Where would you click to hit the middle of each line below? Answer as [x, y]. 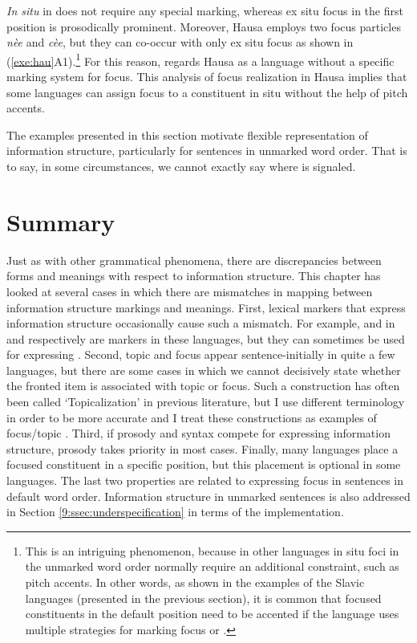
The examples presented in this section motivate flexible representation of [187, 134]
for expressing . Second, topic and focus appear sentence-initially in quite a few [201, 354]
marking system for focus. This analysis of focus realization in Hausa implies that [207, 77]
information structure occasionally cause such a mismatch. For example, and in [201, 323]
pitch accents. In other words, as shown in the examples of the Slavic [195, 582]
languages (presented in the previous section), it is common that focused [203, 598]
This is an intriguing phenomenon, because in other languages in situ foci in [212, 550]
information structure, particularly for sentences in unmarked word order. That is [207, 151]
